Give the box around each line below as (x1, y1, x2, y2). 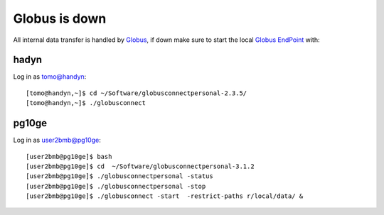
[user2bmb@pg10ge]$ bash (26, 153, 112, 160)
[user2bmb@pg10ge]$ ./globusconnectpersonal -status (26, 172, 213, 180)
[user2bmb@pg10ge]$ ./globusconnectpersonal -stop (26, 182, 206, 190)
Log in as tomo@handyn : (13, 72, 87, 81)
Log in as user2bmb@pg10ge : (13, 136, 101, 145)
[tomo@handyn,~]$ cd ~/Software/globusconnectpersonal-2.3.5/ (26, 89, 247, 97)
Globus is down (13, 11, 107, 26)
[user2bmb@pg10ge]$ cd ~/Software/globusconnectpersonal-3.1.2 (26, 162, 255, 170)
